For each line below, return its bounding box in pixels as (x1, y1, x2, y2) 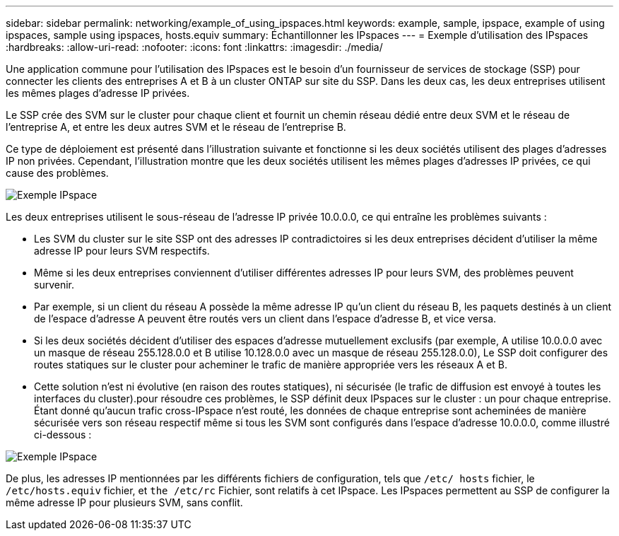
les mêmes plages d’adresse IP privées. (6, 87, 190, 99)
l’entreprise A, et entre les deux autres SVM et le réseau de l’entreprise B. (6, 121, 346, 133)
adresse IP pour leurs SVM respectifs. (34, 245, 210, 257)
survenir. (34, 279, 75, 291)
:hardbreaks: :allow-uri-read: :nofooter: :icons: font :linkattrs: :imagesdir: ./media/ (6, 41, 383, 53)
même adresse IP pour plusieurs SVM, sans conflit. (6, 496, 243, 508)
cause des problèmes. (6, 167, 109, 179)
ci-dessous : (34, 429, 92, 441)
